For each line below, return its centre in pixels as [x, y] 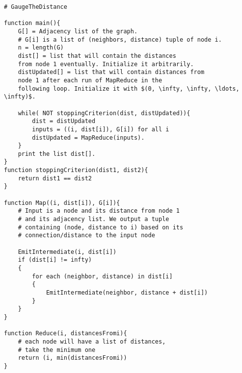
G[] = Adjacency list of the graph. [78, 31]
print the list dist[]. [57, 154]
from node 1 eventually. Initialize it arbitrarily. [106, 64]
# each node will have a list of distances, [92, 341]
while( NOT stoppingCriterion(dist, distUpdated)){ [104, 113]
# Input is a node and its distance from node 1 [99, 211]
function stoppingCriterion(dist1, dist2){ [76, 170]
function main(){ [32, 23]
